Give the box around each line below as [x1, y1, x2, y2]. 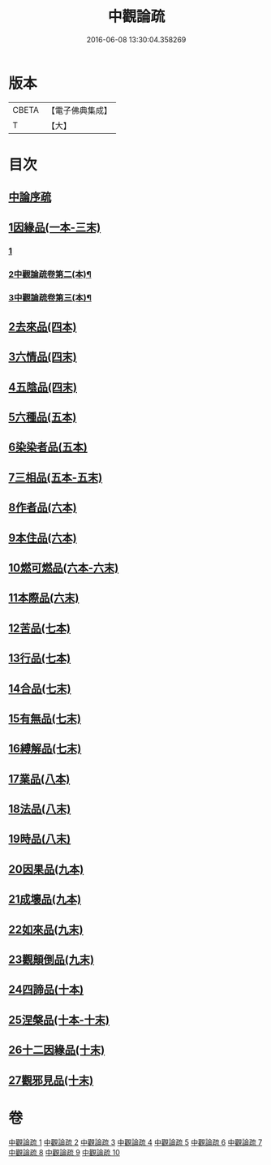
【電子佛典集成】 [46, 105, 112, 116]
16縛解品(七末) [8, 742, 82, 756]
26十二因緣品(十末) [8, 1043, 105, 1057]
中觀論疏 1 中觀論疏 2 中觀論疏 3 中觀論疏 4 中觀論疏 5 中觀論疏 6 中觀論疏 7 [8, 1137, 263, 1147]
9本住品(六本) [8, 531, 77, 545]
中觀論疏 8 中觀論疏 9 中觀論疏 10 [8, 1147, 120, 1157]
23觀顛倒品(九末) [8, 953, 95, 967]
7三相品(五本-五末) [8, 470, 103, 484]
